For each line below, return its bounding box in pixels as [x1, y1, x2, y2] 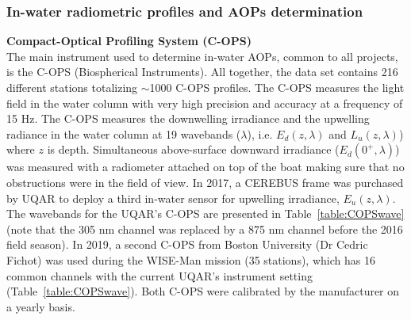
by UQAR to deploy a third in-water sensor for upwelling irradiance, [6, 189, 340, 206]
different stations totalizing [6, 79, 138, 95]
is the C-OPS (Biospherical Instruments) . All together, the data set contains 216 [6, 63, 398, 80]
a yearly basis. [6, 298, 75, 314]
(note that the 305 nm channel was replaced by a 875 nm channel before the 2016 [6, 220, 403, 237]
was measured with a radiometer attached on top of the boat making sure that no [6, 158, 405, 175]
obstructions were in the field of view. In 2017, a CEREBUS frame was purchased [6, 173, 404, 190]
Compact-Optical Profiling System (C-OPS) [6, 32, 252, 49]
